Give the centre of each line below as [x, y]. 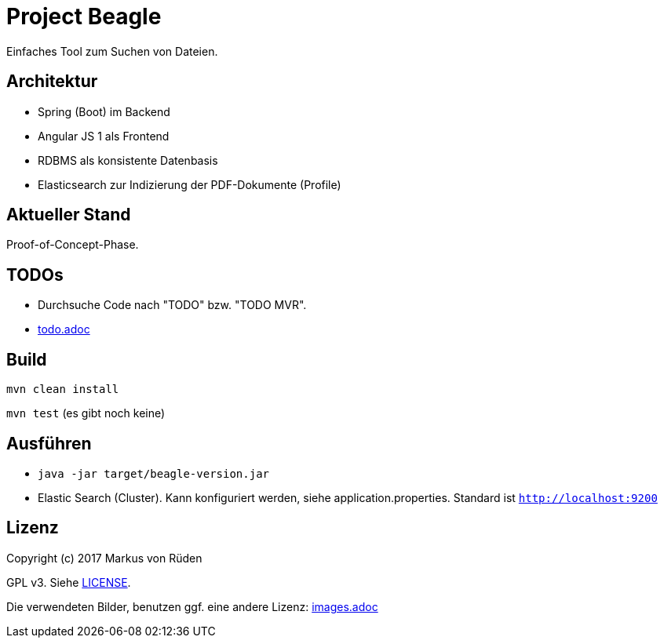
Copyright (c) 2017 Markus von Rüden [104, 558]
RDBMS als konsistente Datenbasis [128, 160]
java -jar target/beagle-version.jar [154, 473]
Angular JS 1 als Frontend [104, 136]
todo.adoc [64, 329]
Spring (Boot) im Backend [104, 111]
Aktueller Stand [69, 215]
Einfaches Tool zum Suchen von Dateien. [112, 51]
